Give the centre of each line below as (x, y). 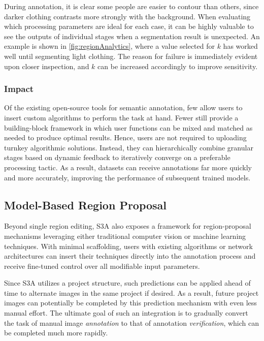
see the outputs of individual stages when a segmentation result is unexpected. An (132, 36)
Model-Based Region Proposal (86, 205)
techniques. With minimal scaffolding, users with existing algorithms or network (128, 246)
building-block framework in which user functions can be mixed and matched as (128, 127)
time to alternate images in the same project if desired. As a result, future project (131, 292)
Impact (19, 89)
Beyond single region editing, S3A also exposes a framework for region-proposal (128, 226)
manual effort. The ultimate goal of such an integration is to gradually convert (126, 313)
